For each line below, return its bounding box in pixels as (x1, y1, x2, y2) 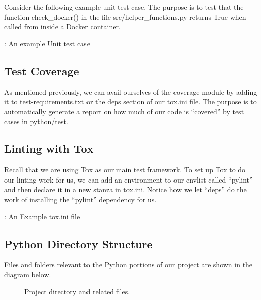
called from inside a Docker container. (4, 21, 121, 32)
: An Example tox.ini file (4, 211, 80, 221)
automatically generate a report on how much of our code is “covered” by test (4, 106, 244, 116)
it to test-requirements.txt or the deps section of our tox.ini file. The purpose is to (4, 96, 257, 107)
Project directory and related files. (24, 286, 130, 296)
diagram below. (4, 269, 51, 279)
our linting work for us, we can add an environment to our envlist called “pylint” (4, 174, 253, 185)
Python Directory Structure (4, 235, 153, 251)
